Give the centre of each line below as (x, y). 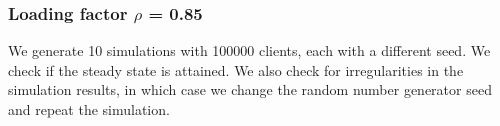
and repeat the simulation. (89, 109)
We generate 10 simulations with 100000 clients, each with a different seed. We (249, 50)
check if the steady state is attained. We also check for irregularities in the (236, 69)
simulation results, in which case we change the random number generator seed (250, 89)
